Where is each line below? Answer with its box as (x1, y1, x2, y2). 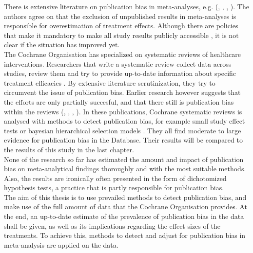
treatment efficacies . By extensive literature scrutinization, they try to (4, 77, 215, 88)
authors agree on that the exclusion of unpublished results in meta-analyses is (4, 11, 236, 21)
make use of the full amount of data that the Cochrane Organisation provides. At (4, 201, 247, 212)
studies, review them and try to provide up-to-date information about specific (4, 68, 236, 78)
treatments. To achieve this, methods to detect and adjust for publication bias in (4, 230, 246, 240)
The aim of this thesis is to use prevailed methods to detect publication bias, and (4, 192, 247, 202)
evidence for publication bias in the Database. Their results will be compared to (4, 135, 243, 145)
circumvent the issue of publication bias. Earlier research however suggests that (4, 87, 241, 97)
